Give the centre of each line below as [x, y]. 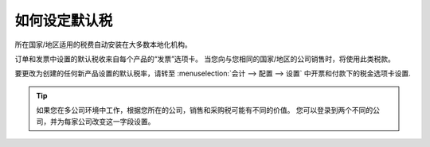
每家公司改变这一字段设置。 [109, 121]
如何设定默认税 [64, 21]
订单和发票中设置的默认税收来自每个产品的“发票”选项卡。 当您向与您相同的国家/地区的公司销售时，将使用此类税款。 [205, 59]
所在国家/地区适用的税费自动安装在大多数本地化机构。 [104, 44]
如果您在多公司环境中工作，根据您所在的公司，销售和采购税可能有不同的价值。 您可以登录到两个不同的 [205, 110]
